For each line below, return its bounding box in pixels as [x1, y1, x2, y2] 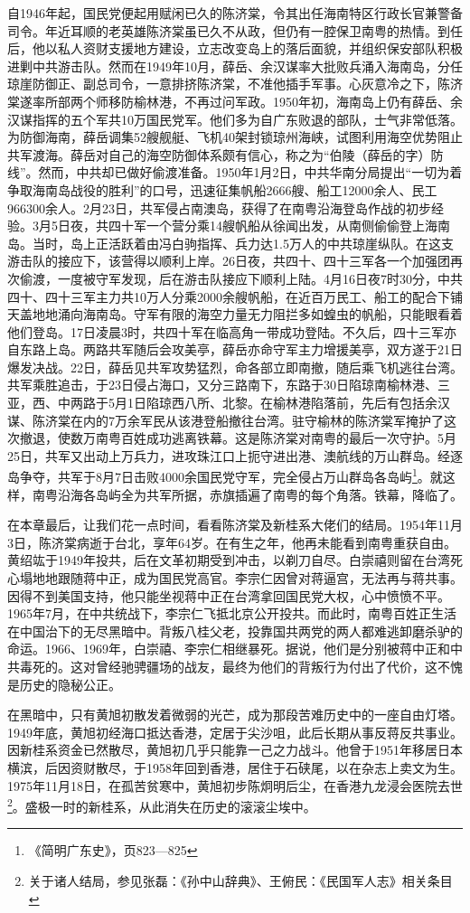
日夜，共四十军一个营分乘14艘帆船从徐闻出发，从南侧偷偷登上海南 [57, 216, 450, 235]
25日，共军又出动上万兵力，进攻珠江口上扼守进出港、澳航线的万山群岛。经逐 [7, 446, 463, 465]
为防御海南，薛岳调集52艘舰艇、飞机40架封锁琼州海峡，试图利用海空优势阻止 [7, 127, 463, 146]
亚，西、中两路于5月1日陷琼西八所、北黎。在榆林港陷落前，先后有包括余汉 [7, 393, 450, 412]
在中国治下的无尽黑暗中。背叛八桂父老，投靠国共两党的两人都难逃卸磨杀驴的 [7, 621, 463, 640]
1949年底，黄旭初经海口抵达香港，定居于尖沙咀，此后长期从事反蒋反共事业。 [7, 722, 463, 741]
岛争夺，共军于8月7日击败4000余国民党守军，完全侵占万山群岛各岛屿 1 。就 [7, 465, 443, 486]
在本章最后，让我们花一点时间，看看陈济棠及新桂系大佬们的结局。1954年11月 [7, 515, 463, 534]
